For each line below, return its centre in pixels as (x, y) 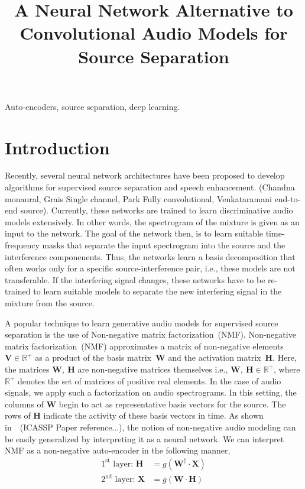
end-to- (288, 198)
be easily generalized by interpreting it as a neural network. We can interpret (145, 438)
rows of (18, 415)
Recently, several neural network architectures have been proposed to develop (145, 175)
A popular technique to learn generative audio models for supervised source (142, 323)
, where (287, 369)
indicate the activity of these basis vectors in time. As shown (153, 415)
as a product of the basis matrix (93, 357)
